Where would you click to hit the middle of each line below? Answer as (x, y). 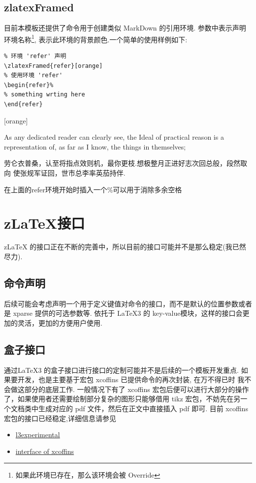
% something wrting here (45, 95)
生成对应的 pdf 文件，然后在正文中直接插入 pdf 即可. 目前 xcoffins (143, 408)
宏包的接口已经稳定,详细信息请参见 (60, 418)
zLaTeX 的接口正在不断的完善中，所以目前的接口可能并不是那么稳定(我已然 (125, 247)
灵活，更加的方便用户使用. (60, 322)
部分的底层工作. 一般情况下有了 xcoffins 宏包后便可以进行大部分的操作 (137, 389)
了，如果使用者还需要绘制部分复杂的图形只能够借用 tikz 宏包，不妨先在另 (122, 399)
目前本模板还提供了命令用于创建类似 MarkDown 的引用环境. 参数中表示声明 (125, 28)
